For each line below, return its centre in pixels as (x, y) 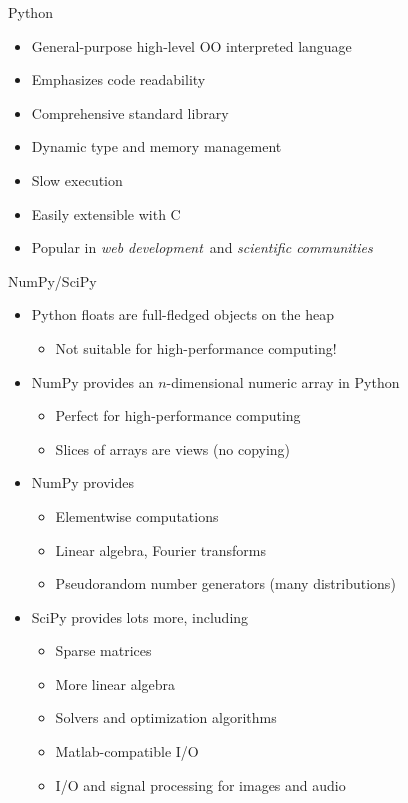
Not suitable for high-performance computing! (196, 347)
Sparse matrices (103, 650)
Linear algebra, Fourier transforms (161, 549)
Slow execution (77, 179)
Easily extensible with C (106, 213)
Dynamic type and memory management (156, 146)
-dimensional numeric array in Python (283, 381)
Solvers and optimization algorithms (166, 717)
